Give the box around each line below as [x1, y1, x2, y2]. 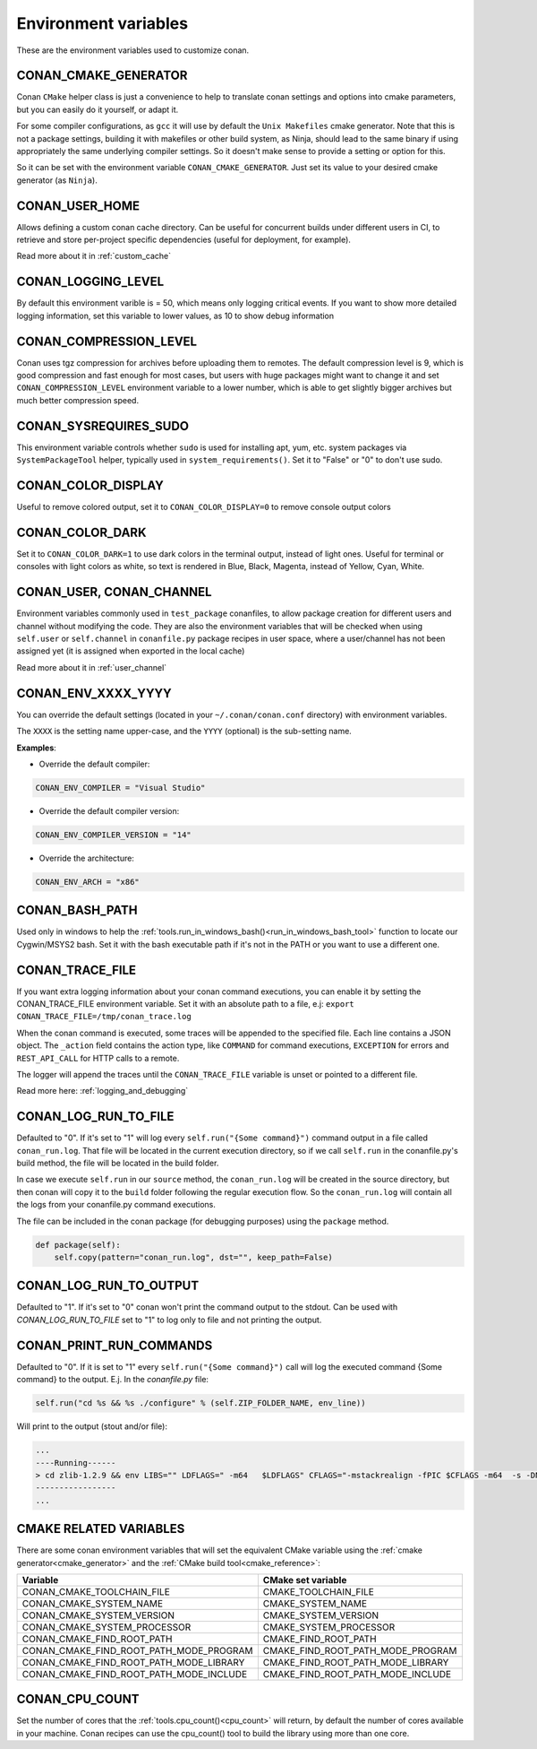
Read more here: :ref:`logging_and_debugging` [16, 1086, 189, 1096]
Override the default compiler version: [38, 805, 180, 816]
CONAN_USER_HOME [16, 198, 141, 213]
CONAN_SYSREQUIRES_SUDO [16, 418, 190, 434]
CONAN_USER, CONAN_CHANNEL [16, 584, 212, 600]
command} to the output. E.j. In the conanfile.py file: [16, 1374, 209, 1385]
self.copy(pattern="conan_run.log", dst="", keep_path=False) [54, 1251, 333, 1262]
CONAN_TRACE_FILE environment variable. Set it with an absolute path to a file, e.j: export [16, 999, 355, 1009]
